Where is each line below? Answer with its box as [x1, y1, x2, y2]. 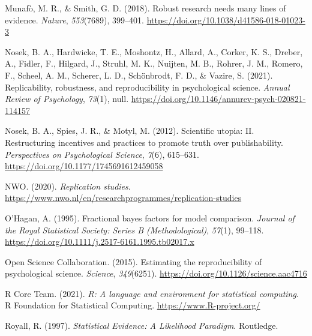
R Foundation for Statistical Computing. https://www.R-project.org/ [5, 299, 260, 311]
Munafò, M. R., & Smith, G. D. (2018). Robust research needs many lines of [5, 2, 286, 14]
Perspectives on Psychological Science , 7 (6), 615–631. [5, 148, 199, 160]
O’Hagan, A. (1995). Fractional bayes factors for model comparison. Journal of [5, 211, 295, 224]
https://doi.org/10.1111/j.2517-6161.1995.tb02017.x [5, 235, 194, 248]
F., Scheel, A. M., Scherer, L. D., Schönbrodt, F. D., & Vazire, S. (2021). [5, 68, 273, 81]
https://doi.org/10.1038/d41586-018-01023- [146, 13, 305, 26]
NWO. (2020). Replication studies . [5, 179, 131, 192]
